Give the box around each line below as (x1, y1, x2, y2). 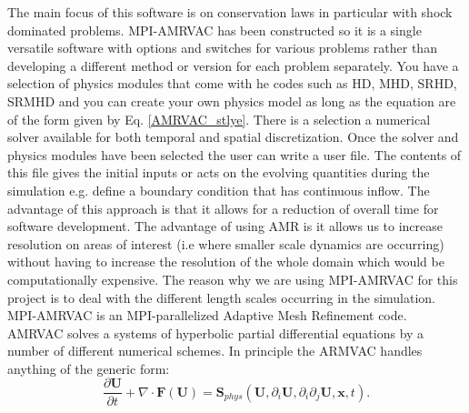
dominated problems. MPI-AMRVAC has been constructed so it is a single (7, 20, 422, 39)
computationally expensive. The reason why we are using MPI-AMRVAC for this (7, 269, 458, 288)
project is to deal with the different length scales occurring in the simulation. (7, 287, 436, 307)
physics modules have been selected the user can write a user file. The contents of (7, 145, 462, 164)
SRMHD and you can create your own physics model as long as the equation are (7, 91, 456, 110)
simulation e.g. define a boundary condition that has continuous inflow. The (7, 180, 430, 199)
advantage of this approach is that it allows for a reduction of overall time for (7, 198, 439, 217)
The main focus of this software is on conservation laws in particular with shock (7, 3, 453, 21)
